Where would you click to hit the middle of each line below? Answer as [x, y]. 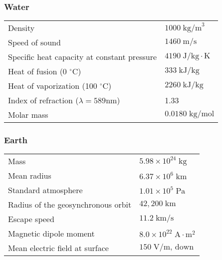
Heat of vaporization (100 [53, 86]
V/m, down [174, 247]
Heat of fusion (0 [37, 71]
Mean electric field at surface [58, 248]
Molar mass [28, 115]
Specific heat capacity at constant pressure [83, 57]
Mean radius [30, 176]
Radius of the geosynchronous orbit [70, 205]
